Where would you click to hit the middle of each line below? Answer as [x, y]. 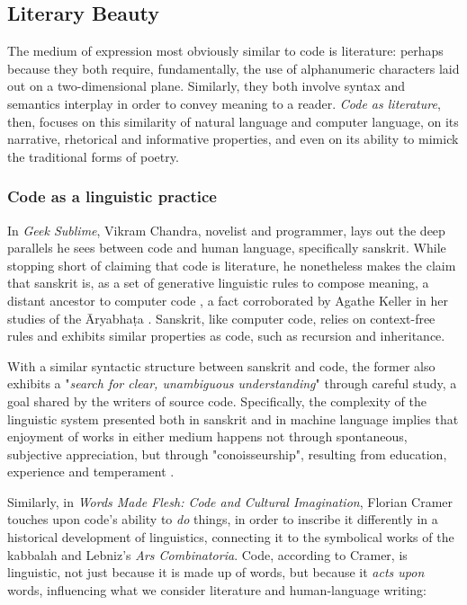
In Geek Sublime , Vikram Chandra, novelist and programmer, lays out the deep [226, 230]
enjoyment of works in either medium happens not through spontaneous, [207, 436]
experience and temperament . [91, 472]
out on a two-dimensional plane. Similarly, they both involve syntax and [207, 86]
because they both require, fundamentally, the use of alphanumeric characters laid [233, 68]
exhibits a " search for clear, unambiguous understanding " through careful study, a [232, 383]
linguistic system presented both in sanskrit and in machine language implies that [233, 418]
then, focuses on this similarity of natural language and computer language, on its [233, 121]
